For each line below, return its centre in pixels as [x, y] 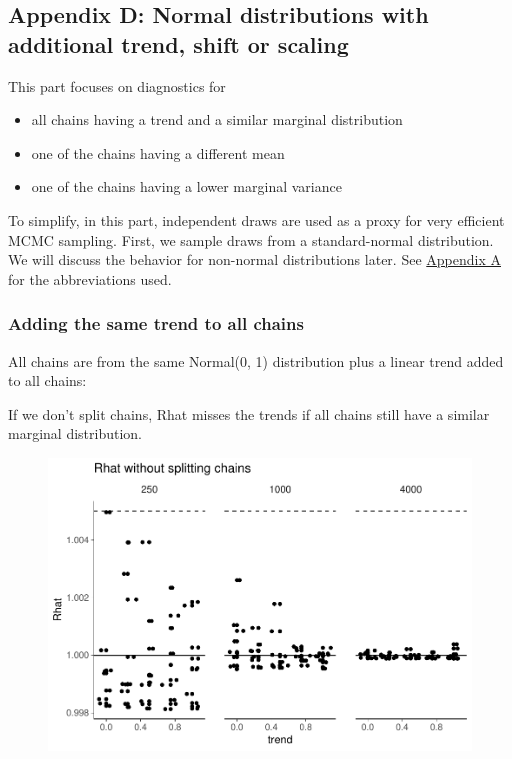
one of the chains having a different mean [158, 152]
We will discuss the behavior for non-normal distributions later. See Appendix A [254, 259]
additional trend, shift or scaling [178, 43]
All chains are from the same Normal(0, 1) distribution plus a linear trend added [256, 360]
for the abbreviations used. [90, 278]
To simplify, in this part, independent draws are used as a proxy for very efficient [256, 219]
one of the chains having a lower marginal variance [186, 186]
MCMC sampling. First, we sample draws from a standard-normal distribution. [251, 239]
